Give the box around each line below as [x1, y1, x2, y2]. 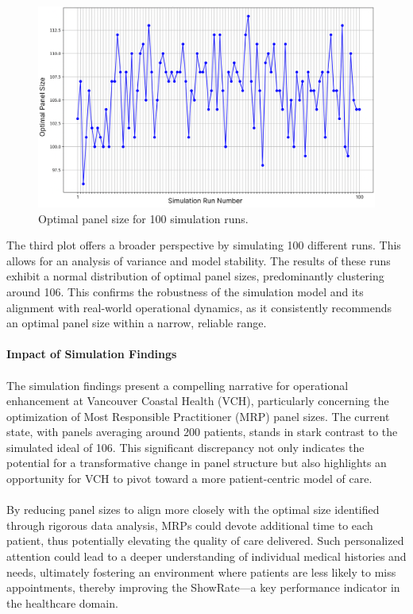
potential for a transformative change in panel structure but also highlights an [6, 454, 387, 471]
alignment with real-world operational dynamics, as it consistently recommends [6, 299, 392, 315]
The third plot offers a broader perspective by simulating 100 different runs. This [6, 237, 401, 253]
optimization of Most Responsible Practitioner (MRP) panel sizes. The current [6, 407, 390, 424]
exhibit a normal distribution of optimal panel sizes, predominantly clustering [6, 268, 384, 284]
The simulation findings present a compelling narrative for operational [6, 377, 349, 393]
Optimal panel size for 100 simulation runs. [38, 210, 249, 226]
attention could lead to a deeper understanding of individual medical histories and [6, 548, 407, 565]
